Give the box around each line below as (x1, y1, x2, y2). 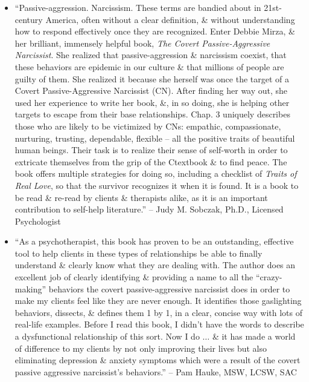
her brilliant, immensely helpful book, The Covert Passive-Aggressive (14, 36, 270, 49)
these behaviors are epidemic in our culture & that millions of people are (14, 60, 284, 73)
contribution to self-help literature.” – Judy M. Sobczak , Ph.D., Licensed (14, 203, 284, 216)
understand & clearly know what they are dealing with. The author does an (14, 259, 296, 271)
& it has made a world (212, 330, 296, 343)
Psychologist (14, 214, 61, 227)
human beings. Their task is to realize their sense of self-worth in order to (14, 143, 288, 156)
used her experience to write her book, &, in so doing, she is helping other (14, 96, 290, 108)
